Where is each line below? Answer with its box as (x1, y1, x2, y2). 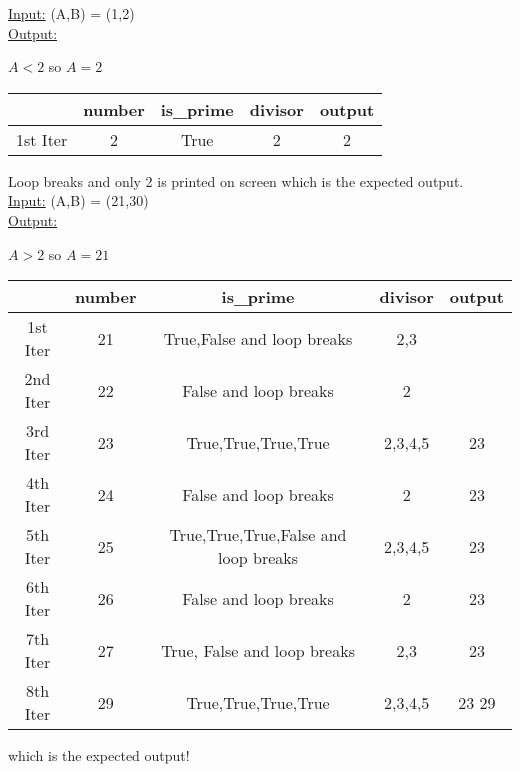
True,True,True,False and (169, 523, 347, 547)
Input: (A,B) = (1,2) (8, 3, 135, 23)
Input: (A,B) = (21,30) (8, 190, 149, 211)
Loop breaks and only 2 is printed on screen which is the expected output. (8, 170, 464, 191)
